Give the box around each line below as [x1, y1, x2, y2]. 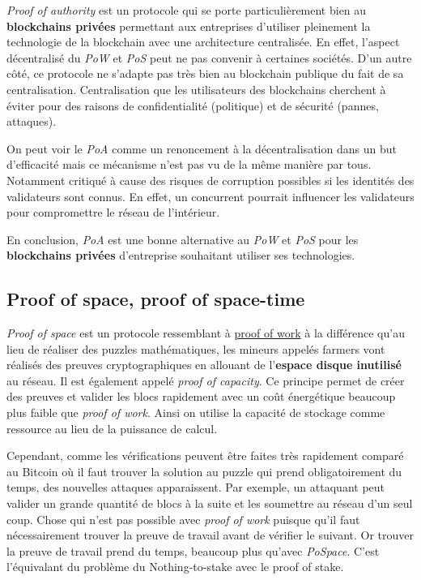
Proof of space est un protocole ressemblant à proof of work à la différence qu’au [6, 324, 405, 342]
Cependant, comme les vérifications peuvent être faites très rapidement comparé [6, 447, 404, 464]
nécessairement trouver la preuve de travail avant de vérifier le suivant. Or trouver [6, 526, 415, 543]
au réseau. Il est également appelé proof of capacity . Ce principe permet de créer [6, 372, 405, 389]
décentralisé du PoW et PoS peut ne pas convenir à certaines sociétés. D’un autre [6, 49, 412, 66]
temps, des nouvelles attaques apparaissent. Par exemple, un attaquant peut [6, 479, 385, 496]
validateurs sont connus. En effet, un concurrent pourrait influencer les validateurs [6, 187, 415, 204]
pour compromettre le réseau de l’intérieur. [6, 204, 220, 221]
